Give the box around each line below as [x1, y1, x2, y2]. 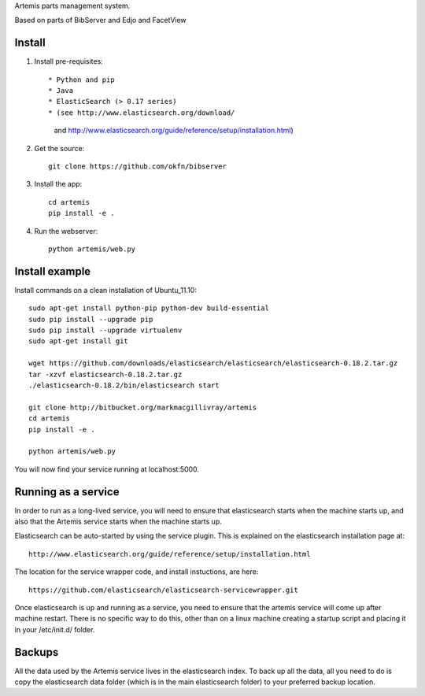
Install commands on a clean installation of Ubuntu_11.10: [14, 285, 197, 294]
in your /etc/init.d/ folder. [14, 624, 95, 634]
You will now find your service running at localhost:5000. [14, 465, 200, 474]
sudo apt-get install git [28, 337, 129, 346]
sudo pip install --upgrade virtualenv [28, 326, 183, 335]
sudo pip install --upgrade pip [28, 315, 153, 324]
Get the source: [34, 143, 85, 153]
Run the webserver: [34, 226, 98, 235]
